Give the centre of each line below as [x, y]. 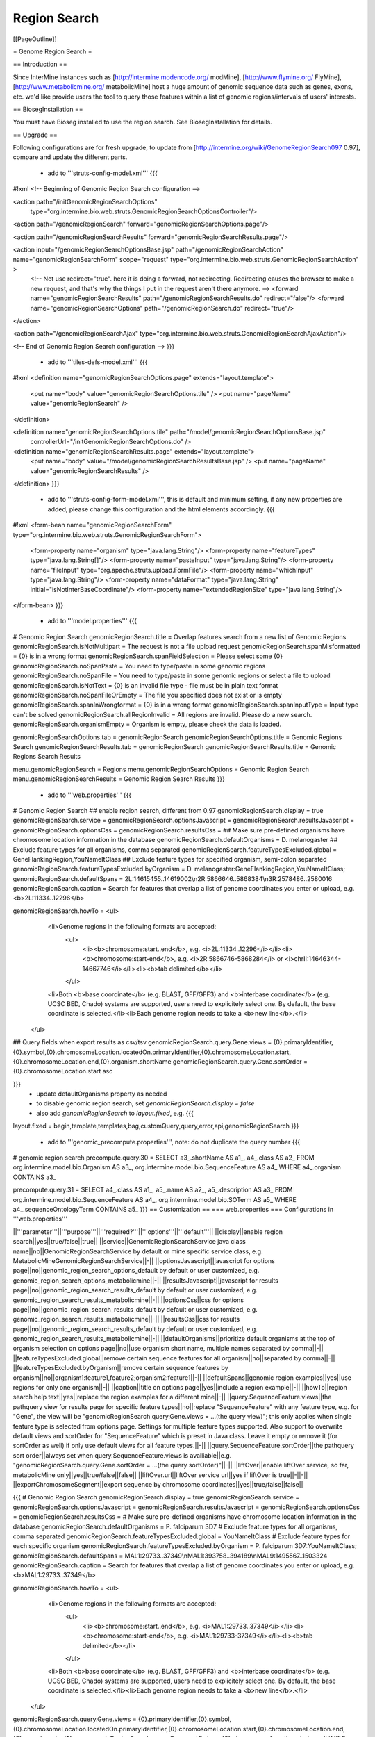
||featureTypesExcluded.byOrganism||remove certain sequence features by [120, 1368]
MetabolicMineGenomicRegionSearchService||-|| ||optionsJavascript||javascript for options [144, 1260]
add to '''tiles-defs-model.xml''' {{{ [98, 362]
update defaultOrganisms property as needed [102, 1094]
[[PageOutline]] [35, 39]
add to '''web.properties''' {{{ [90, 795]
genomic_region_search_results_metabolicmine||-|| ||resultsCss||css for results [126, 1319]
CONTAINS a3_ [35, 1177]
